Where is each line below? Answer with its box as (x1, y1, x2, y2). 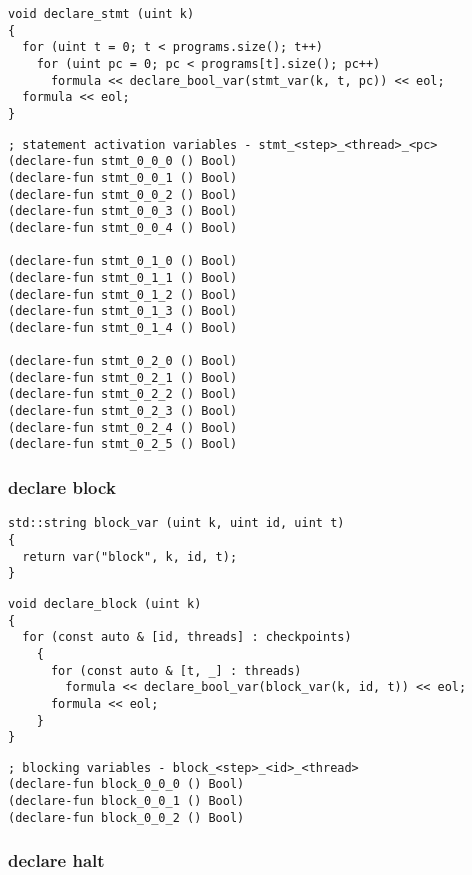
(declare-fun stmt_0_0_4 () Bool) (8, 220, 238, 235)
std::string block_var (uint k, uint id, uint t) (8, 516, 345, 531)
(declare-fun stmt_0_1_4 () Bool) (8, 320, 238, 335)
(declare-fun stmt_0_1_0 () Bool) (8, 254, 238, 269)
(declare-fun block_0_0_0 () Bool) (8, 777, 245, 792)
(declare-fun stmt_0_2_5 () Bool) (8, 437, 238, 452)
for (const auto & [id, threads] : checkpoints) (22, 630, 352, 645)
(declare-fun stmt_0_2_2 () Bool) (8, 387, 238, 402)
